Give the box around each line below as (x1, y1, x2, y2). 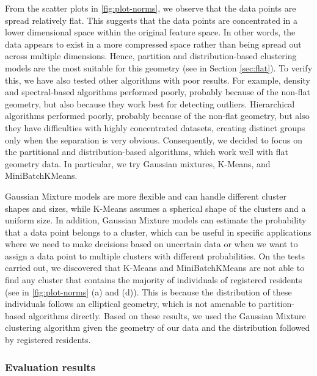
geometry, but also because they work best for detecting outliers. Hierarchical (5, 97, 295, 110)
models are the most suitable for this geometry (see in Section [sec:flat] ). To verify (5, 61, 313, 74)
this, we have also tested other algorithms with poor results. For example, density (5, 73, 310, 86)
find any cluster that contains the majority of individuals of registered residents (5, 273, 302, 286)
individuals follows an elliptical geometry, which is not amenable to (5, 297, 256, 310)
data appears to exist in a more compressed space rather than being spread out (5, 37, 302, 50)
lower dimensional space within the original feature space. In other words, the (5, 26, 296, 38)
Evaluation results (5, 359, 96, 374)
